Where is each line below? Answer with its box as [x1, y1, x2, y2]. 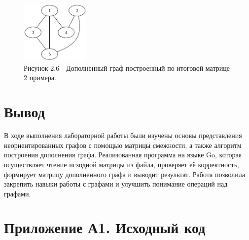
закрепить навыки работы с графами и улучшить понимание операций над [4, 179, 228, 189]
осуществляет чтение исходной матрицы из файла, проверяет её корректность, [4, 159, 239, 169]
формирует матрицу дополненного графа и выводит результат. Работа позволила [4, 169, 245, 179]
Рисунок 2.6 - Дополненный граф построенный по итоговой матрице [24, 62, 230, 73]
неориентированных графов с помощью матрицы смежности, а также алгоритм [4, 140, 242, 150]
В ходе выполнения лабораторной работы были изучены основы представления [4, 130, 242, 141]
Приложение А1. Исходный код [4, 217, 206, 238]
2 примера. [24, 72, 56, 83]
